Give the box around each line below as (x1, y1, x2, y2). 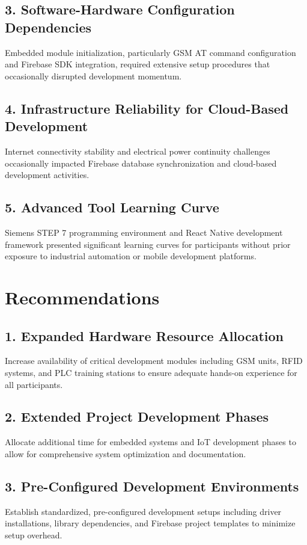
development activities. (5, 168, 90, 181)
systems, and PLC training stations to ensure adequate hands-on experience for (5, 366, 297, 378)
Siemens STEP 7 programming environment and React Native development (5, 226, 283, 238)
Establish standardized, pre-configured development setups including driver (5, 505, 282, 517)
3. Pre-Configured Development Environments (5, 476, 299, 495)
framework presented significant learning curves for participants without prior (5, 238, 291, 250)
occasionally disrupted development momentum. (5, 69, 182, 82)
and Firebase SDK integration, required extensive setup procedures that (5, 58, 270, 70)
